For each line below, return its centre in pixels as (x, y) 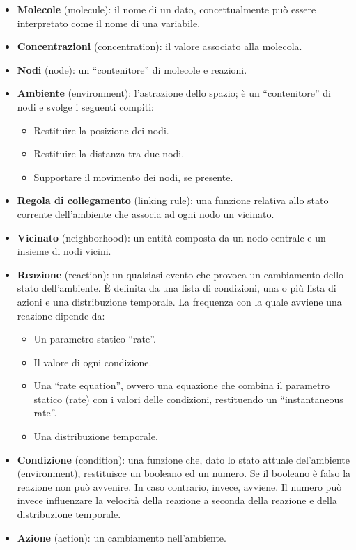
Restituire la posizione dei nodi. (101, 130)
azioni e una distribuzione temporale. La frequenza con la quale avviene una (179, 301)
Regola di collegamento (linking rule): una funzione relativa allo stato (173, 200)
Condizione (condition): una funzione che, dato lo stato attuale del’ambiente (183, 459)
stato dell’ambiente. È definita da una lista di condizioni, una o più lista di (177, 288)
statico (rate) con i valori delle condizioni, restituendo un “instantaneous (188, 399)
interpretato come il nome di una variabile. (109, 23)
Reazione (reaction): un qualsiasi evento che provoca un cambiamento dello (180, 274)
